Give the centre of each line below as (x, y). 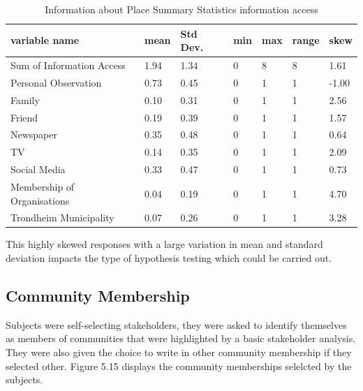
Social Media (38, 169)
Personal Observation (56, 82)
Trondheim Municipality (62, 217)
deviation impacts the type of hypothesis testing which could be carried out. (169, 258)
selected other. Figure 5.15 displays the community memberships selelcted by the (179, 366)
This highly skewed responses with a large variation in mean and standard (164, 244)
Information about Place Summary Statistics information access (181, 9)
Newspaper (34, 134)
